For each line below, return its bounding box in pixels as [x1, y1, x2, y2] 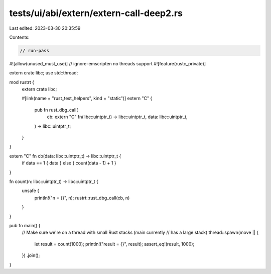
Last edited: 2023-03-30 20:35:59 [9, 25, 81, 31]
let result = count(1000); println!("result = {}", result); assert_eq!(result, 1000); [34, 241, 195, 247]
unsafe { [22, 188, 40, 194]
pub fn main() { [9, 222, 41, 228]
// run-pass [20, 48, 50, 53]
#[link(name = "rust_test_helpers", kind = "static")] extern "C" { [22, 96, 153, 102]
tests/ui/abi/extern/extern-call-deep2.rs [9, 8, 183, 19]
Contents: [9, 34, 30, 40]
